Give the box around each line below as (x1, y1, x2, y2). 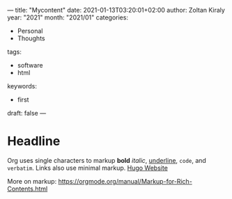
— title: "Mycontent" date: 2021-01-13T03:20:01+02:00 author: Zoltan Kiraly (7, 6, 225, 14)
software (17, 61, 43, 69)
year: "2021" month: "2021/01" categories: (7, 13, 129, 22)
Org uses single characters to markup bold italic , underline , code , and (7, 156, 207, 164)
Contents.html (7, 184, 48, 193)
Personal (17, 27, 43, 35)
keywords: (7, 82, 37, 90)
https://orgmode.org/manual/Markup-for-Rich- (58, 177, 193, 185)
